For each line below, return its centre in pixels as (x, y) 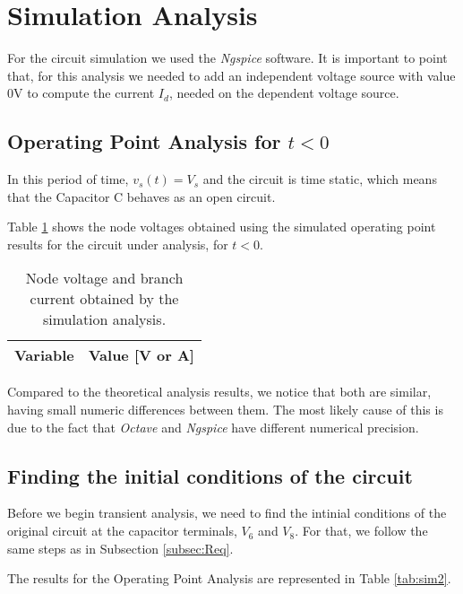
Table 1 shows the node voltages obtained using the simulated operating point (222, 227)
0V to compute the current (81, 93)
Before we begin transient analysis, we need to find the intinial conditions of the (227, 513)
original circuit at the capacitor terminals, (122, 531)
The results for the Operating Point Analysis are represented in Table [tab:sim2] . (229, 578)
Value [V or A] (141, 355)
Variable (44, 355)
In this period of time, (68, 179)
